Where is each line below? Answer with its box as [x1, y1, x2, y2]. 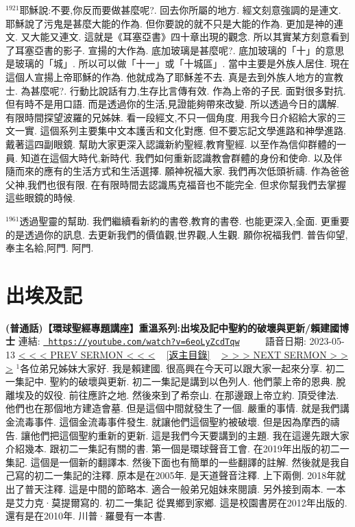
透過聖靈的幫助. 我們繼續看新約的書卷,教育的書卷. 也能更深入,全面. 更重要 [19, 213, 350, 228]
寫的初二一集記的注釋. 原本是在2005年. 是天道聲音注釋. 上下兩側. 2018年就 [14, 468, 346, 482]
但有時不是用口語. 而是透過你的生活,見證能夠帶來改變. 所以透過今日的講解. [5, 97, 339, 111]
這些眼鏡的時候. [5, 191, 75, 205]
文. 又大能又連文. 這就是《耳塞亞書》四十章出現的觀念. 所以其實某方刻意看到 [5, 29, 350, 44]
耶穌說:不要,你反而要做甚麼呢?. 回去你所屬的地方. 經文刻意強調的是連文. [19, 3, 341, 16]
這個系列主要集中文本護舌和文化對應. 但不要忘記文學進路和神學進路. [40, 123, 346, 138]
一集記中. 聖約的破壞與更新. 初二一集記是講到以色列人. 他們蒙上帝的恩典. [5, 374, 333, 389]
